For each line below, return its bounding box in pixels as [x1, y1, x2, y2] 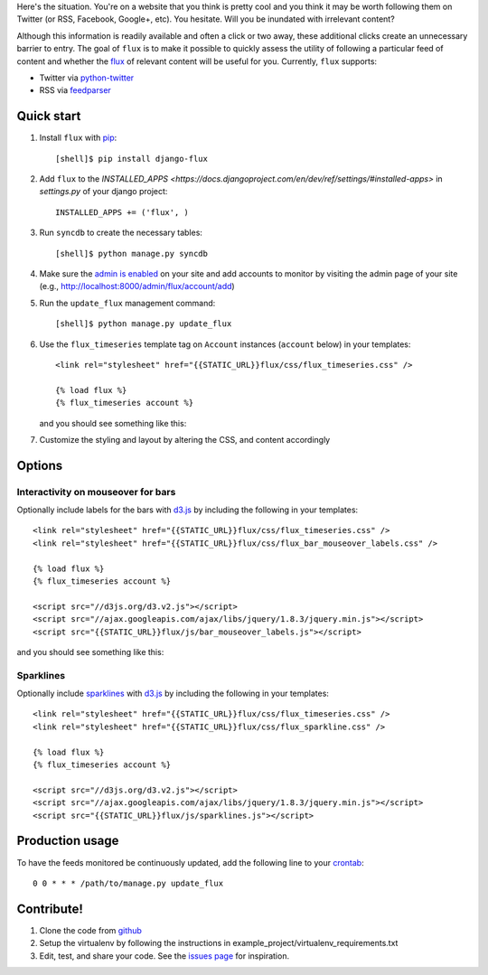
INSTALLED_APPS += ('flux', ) [55, 207, 190, 217]
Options [16, 457, 63, 473]
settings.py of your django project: [39, 186, 168, 197]
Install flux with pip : [39, 132, 117, 144]
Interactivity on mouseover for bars [16, 485, 176, 498]
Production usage [16, 833, 119, 848]
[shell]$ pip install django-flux [55, 154, 208, 164]
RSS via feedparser [39, 85, 112, 96]
